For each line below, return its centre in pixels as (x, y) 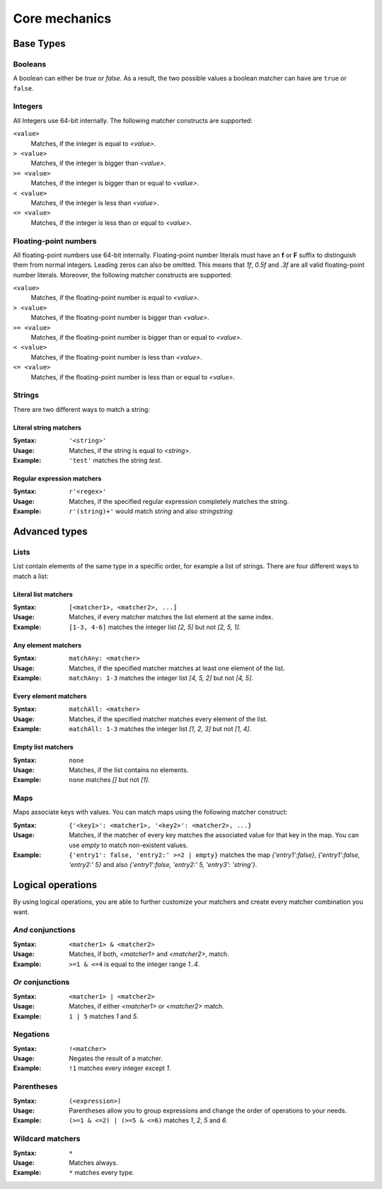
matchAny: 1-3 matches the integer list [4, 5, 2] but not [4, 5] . (161, 678)
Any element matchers (47, 645)
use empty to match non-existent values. (128, 845)
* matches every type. (102, 1173)
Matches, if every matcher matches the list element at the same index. (171, 617)
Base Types (40, 44)
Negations (31, 1035)
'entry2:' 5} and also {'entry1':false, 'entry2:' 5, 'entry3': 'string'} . (163, 865)
